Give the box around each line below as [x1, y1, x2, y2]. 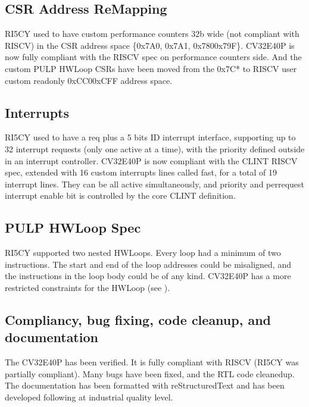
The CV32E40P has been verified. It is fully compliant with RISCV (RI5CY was [5, 356, 299, 368]
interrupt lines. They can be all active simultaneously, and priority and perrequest [5, 177, 305, 190]
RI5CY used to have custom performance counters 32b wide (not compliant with [5, 27, 299, 40]
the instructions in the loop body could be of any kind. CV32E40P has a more [5, 270, 291, 282]
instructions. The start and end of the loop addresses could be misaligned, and [5, 258, 291, 270]
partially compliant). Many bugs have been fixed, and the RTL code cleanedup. [5, 367, 295, 380]
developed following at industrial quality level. [5, 390, 173, 403]
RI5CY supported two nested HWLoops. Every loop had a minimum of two [5, 246, 281, 259]
